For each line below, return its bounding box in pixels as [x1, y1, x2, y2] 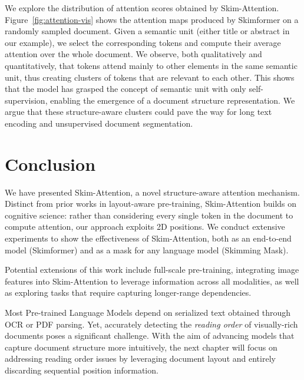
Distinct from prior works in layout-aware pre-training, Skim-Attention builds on [5, 197, 297, 210]
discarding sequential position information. [5, 364, 158, 376]
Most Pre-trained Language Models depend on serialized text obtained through [5, 306, 290, 318]
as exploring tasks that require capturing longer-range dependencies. [5, 286, 252, 299]
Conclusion [5, 151, 96, 176]
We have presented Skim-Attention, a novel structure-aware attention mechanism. [5, 186, 300, 198]
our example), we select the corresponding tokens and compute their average [5, 36, 281, 48]
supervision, [5, 94, 48, 106]
